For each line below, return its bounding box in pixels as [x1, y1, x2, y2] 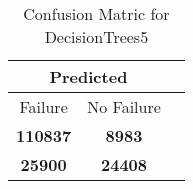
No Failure [87, 95, 161, 118]
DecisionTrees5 [44, 25, 149, 48]
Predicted [49, 65, 128, 88]
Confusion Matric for [23, 2, 170, 25]
